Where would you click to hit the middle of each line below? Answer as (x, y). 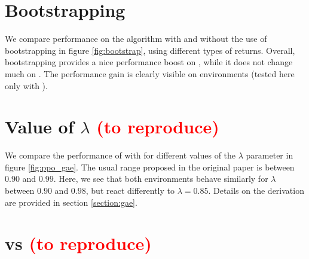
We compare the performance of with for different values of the (120, 155)
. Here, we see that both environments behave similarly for (161, 179)
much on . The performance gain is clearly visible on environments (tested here (150, 73)
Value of (39, 127)
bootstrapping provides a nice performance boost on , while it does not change (149, 62)
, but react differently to (130, 190)
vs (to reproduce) (78, 243)
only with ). (26, 85)
